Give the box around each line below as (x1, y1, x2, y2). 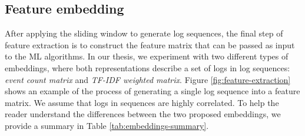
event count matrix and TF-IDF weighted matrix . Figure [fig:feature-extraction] (5, 73, 291, 85)
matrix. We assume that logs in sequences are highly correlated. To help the (5, 96, 279, 108)
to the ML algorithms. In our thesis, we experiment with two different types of (5, 50, 289, 62)
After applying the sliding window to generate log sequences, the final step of (5, 27, 283, 39)
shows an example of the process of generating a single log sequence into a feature (5, 85, 300, 97)
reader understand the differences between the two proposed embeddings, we (5, 108, 281, 120)
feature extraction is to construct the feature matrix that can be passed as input (5, 38, 295, 51)
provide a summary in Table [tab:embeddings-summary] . (5, 119, 209, 131)
